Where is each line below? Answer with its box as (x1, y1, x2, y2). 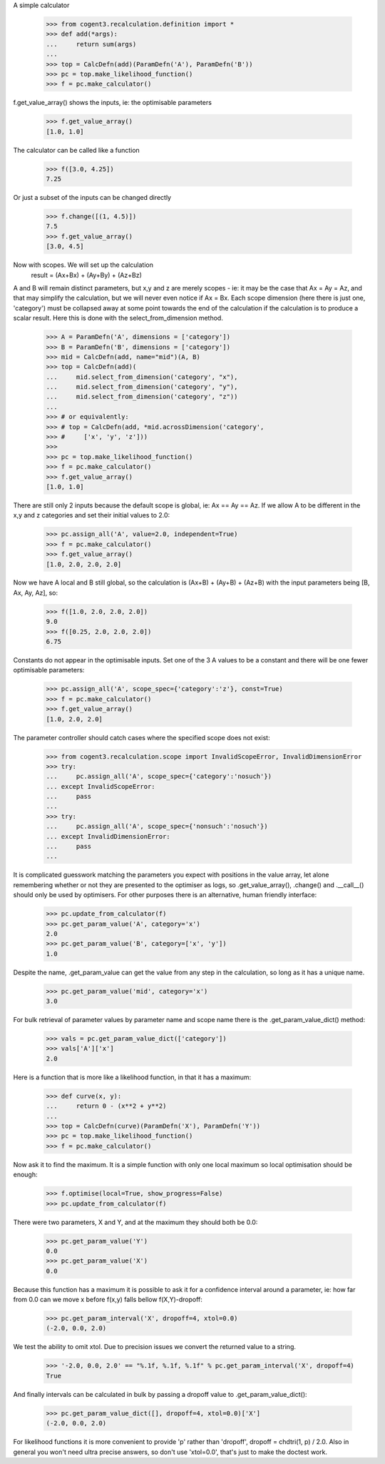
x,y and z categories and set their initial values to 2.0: (13, 511, 170, 520)
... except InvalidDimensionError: (46, 832, 170, 840)
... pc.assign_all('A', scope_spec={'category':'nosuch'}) (46, 772, 272, 781)
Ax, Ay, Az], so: (13, 588, 58, 597)
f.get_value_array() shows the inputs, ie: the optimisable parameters (13, 99, 212, 107)
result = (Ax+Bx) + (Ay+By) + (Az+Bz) (31, 271, 143, 279)
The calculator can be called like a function (13, 146, 140, 154)
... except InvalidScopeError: (46, 782, 156, 790)
